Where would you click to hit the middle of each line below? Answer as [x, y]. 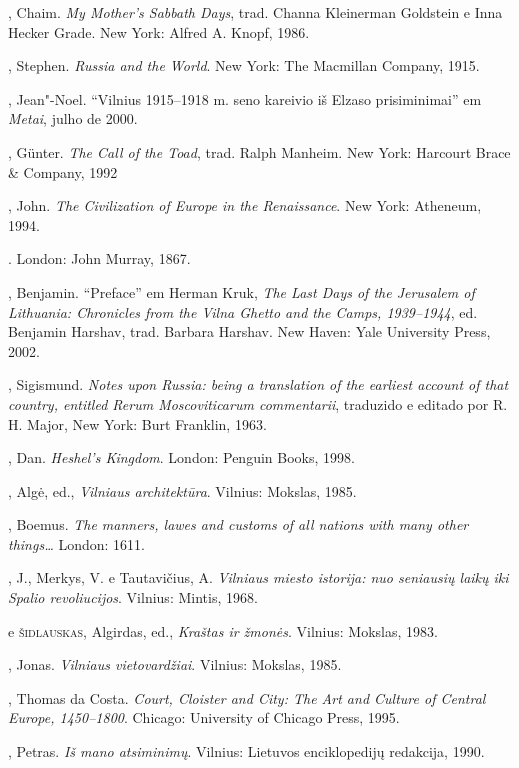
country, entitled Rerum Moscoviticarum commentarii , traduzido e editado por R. [258, 403]
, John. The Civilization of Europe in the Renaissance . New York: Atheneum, [245, 205]
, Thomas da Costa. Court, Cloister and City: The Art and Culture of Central [247, 697]
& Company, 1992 [63, 171]
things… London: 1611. [76, 543]
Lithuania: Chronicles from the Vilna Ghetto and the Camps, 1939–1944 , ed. [243, 311]
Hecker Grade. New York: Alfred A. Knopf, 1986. [159, 31]
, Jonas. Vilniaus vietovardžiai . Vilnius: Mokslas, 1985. [175, 664]
